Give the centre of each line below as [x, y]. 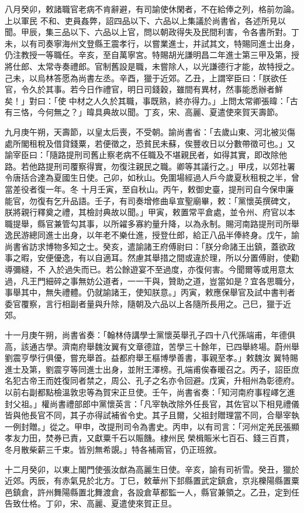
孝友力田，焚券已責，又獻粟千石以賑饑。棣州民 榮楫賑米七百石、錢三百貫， [149, 438]
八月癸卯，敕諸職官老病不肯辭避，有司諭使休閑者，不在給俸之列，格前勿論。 [152, 9]
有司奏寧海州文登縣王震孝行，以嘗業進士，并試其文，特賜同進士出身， [164, 43]
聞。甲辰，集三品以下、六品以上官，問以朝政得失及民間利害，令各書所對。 [148, 32]
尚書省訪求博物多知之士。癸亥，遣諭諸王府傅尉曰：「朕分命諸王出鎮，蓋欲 [146, 246]
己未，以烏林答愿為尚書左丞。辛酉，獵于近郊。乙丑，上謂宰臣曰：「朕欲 [142, 78]
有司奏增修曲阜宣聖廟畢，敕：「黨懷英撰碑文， [207, 200]
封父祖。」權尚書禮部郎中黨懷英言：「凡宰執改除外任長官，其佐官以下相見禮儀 [152, 403]
